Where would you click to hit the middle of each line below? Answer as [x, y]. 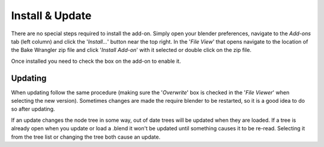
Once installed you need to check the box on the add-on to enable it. [96, 61]
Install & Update [51, 16]
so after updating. [33, 109]
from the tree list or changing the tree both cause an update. [86, 137]
